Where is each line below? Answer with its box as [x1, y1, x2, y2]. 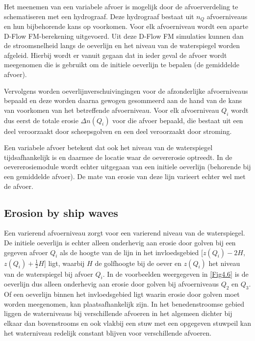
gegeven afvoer [4, 247, 48, 257]
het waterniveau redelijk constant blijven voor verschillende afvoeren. [4, 327, 212, 338]
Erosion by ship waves [4, 205, 118, 220]
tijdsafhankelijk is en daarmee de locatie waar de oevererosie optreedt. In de [4, 152, 232, 162]
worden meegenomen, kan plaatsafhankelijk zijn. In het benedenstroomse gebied [4, 298, 244, 309]
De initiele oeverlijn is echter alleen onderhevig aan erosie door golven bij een [4, 237, 236, 247]
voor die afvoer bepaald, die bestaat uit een [112, 115, 243, 125]
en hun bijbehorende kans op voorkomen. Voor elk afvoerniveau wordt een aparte [4, 21, 249, 31]
